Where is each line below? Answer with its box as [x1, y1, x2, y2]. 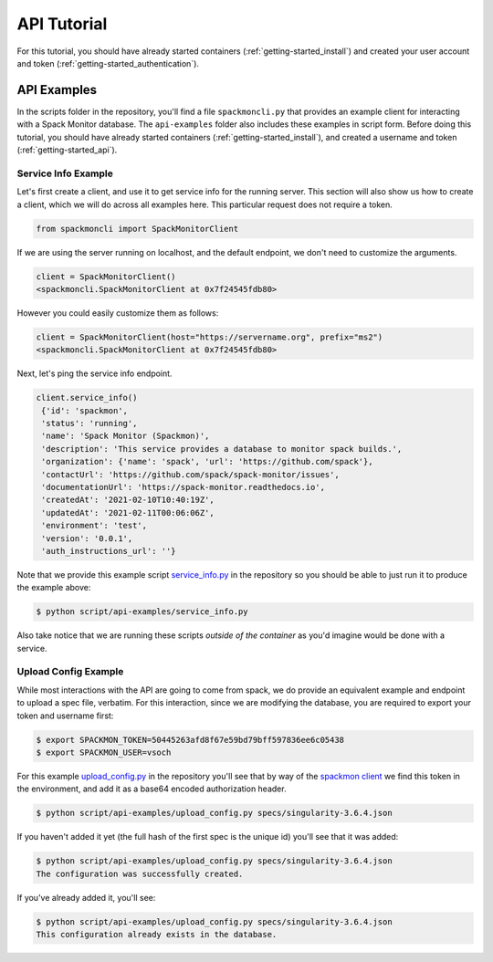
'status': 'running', [41, 418, 138, 428]
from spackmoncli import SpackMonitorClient [36, 224, 239, 234]
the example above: [16, 582, 91, 593]
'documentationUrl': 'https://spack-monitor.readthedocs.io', [41, 482, 326, 492]
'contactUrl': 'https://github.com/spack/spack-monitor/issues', [41, 469, 340, 479]
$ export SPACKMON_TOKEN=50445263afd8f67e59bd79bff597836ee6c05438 [36, 735, 345, 745]
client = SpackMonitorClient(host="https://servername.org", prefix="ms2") [36, 331, 383, 342]
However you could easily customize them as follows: [16, 307, 219, 319]
